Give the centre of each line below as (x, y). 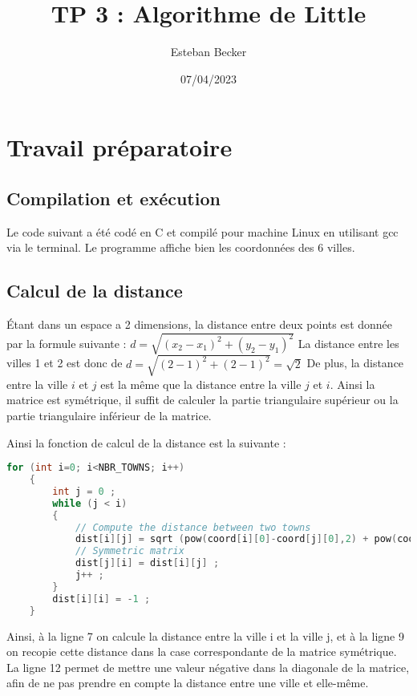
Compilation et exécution (113, 198)
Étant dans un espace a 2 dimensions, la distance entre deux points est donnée (200, 324)
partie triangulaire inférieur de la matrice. (109, 415)
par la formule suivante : (67, 343)
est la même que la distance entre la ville (201, 384)
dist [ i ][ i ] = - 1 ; (101, 599)
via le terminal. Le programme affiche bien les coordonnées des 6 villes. (181, 247)
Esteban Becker (208, 52)
